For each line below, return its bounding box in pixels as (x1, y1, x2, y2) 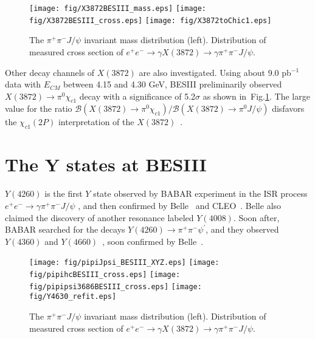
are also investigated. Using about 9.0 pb (139, 66, 291, 78)
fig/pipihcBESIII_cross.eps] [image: (29, 270, 181, 279)
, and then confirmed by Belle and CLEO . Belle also (78, 199, 282, 211)
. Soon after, (233, 211, 280, 224)
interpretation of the (58, 115, 134, 128)
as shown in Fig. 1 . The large (202, 89, 310, 102)
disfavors (272, 102, 305, 115)
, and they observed (206, 223, 279, 236)
